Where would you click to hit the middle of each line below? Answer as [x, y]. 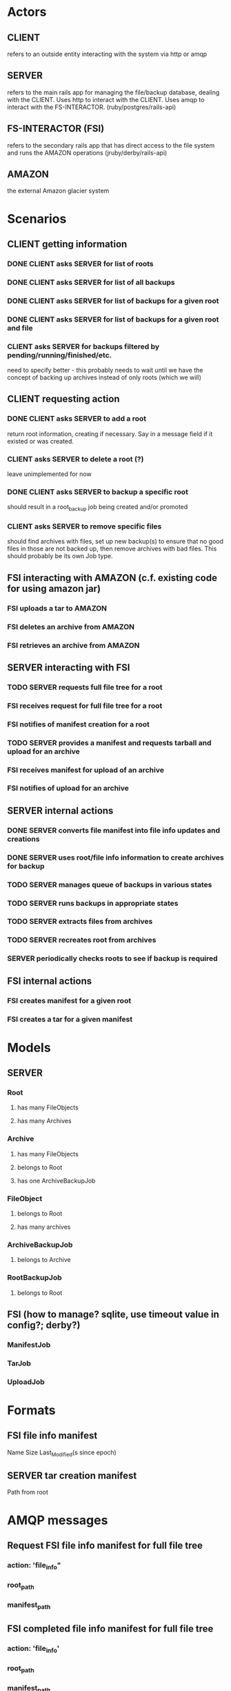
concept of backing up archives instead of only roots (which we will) [104, 377]
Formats [31, 1410]
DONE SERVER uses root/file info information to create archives [115, 858]
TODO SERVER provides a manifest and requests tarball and [109, 742]
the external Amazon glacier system [58, 191]
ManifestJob [29, 1345]
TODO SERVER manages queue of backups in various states [110, 884]
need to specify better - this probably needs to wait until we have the [105, 370]
